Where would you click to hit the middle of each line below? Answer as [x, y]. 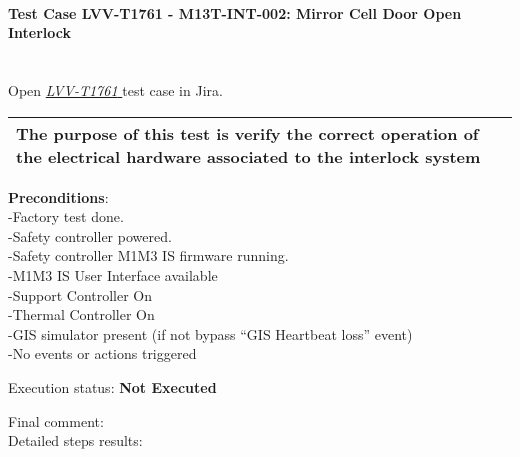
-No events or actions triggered [102, 353]
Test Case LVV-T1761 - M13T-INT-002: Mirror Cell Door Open [235, 12]
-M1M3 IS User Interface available [113, 274]
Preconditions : [58, 196]
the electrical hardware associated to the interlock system [248, 156]
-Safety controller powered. [90, 235]
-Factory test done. [66, 216]
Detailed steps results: [75, 440]
